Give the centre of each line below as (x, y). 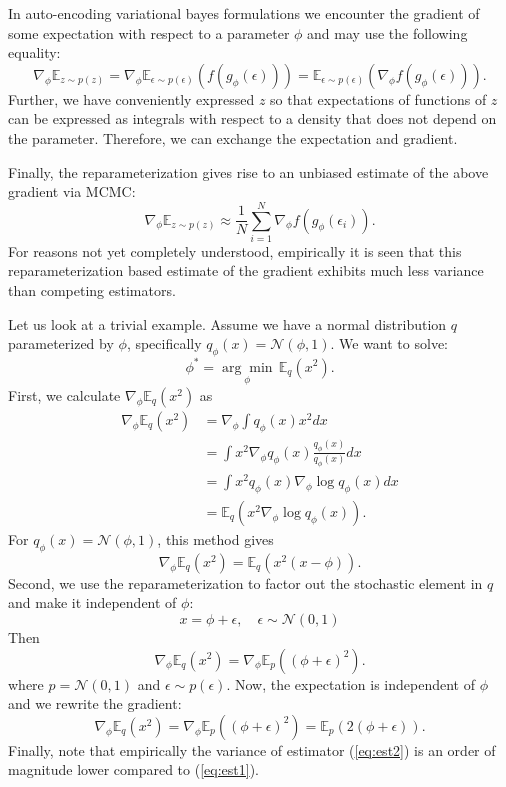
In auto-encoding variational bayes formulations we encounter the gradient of (244, 13)
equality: (34, 52)
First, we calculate (64, 394)
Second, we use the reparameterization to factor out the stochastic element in (245, 582)
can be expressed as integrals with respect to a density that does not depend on (252, 118)
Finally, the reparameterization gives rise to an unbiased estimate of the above (248, 171)
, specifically (164, 343)
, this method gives (215, 538)
